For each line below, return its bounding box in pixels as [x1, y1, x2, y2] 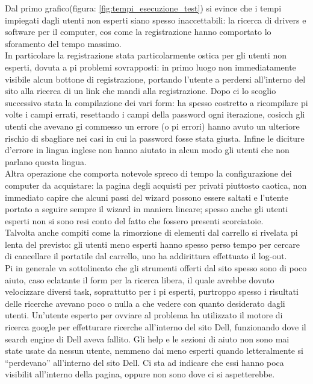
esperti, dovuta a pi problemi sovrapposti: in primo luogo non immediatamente [5, 60, 296, 73]
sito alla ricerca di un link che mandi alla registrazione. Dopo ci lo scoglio [5, 84, 276, 97]
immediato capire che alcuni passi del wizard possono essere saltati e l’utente [5, 190, 288, 203]
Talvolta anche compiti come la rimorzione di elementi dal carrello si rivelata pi [5, 226, 298, 239]
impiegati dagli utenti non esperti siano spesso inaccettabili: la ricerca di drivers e [5, 13, 306, 26]
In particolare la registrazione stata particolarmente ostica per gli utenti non [5, 49, 287, 61]
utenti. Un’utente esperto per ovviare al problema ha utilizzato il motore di [5, 309, 283, 321]
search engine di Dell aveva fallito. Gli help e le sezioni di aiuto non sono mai [5, 332, 290, 345]
